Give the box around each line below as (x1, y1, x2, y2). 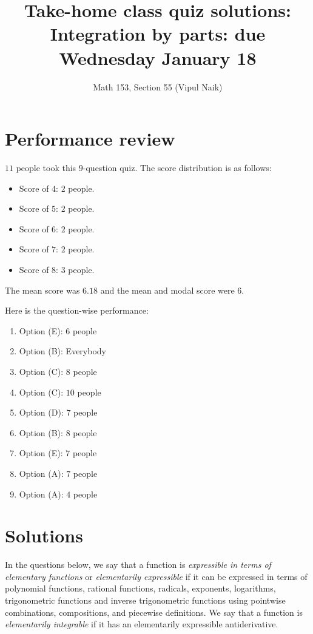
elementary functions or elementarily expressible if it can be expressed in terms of (5, 570, 308, 582)
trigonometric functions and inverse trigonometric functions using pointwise (5, 594, 286, 607)
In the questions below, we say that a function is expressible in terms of (5, 558, 271, 571)
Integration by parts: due (50, 21, 266, 46)
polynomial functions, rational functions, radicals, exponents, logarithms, (5, 582, 276, 595)
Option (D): (19, 406, 64, 419)
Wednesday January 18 (59, 45, 257, 70)
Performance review (5, 126, 175, 151)
